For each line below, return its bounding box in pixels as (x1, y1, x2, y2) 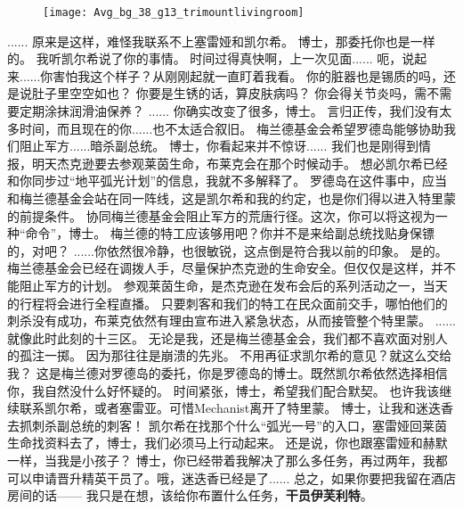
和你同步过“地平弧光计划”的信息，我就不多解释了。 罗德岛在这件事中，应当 (7, 171, 447, 190)
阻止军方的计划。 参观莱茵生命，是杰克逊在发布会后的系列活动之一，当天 (19, 276, 448, 294)
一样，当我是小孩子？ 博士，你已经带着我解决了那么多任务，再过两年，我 (7, 450, 435, 469)
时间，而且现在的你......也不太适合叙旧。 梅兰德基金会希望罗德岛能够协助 (19, 119, 444, 137)
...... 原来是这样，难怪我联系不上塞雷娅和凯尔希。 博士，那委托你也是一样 (7, 31, 435, 50)
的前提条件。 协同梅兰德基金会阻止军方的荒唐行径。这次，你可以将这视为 (7, 206, 435, 225)
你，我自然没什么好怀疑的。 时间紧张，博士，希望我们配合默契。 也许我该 (7, 381, 440, 399)
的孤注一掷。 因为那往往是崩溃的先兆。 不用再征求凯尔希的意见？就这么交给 (7, 346, 452, 365)
